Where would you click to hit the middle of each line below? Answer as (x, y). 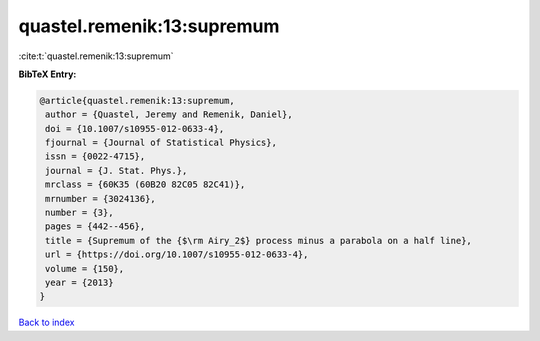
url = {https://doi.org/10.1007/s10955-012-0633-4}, (177, 254)
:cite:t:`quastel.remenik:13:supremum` (96, 56)
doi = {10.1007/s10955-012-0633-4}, (135, 128)
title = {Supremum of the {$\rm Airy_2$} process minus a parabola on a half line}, (258, 240)
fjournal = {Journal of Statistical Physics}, (161, 143)
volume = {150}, (85, 268)
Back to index (46, 322)
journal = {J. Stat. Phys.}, (116, 170)
